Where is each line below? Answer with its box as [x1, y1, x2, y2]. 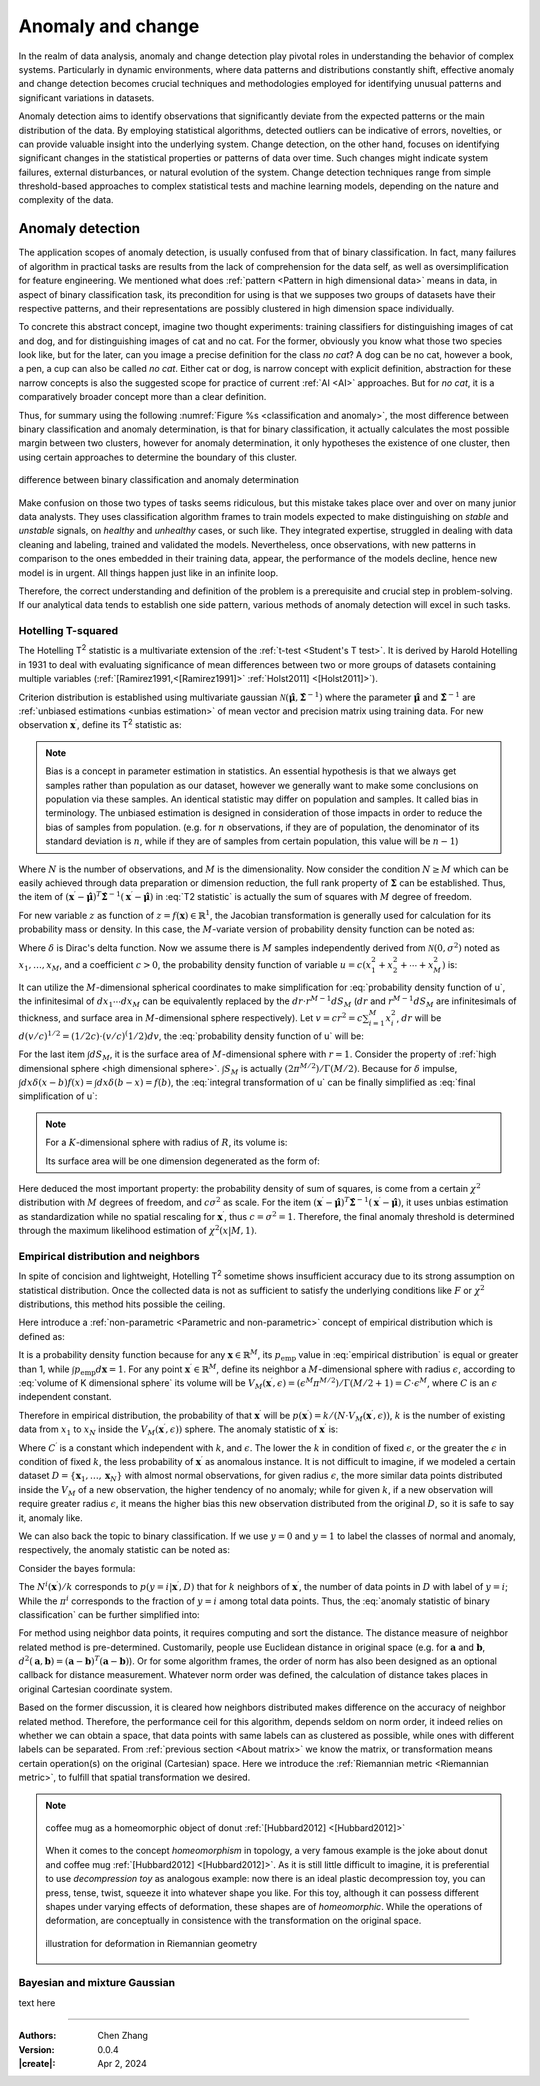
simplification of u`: [18, 1090, 98, 1102]
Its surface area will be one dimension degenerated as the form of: [45, 1155, 320, 1167]
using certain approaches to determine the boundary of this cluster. [18, 451, 297, 463]
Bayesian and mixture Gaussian [18, 1976, 175, 1990]
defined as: [18, 1330, 65, 1342]
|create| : [18, 2058, 56, 2070]
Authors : [18, 2030, 57, 2042]
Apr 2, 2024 [97, 2058, 147, 2070]
